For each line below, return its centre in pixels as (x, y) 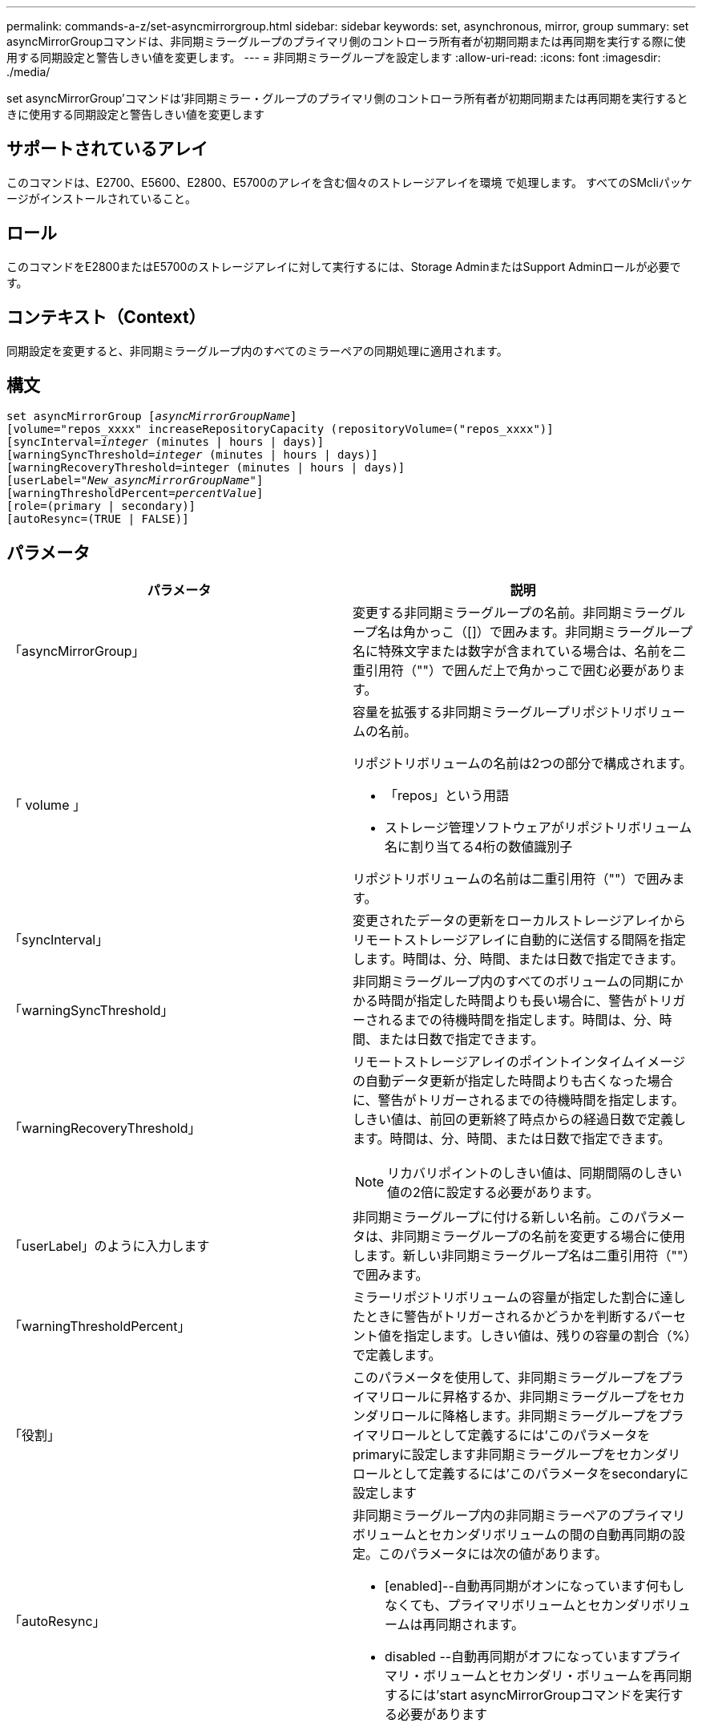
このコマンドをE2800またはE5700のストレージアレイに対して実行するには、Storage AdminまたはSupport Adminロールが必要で (344, 266)
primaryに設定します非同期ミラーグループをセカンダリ (517, 1455)
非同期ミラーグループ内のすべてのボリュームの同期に (512, 982)
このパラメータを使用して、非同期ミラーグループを (506, 1378)
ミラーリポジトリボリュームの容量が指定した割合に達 (513, 1298)
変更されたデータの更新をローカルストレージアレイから (519, 921)
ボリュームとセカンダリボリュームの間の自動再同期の (513, 1535)
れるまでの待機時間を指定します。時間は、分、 (519, 1020)
